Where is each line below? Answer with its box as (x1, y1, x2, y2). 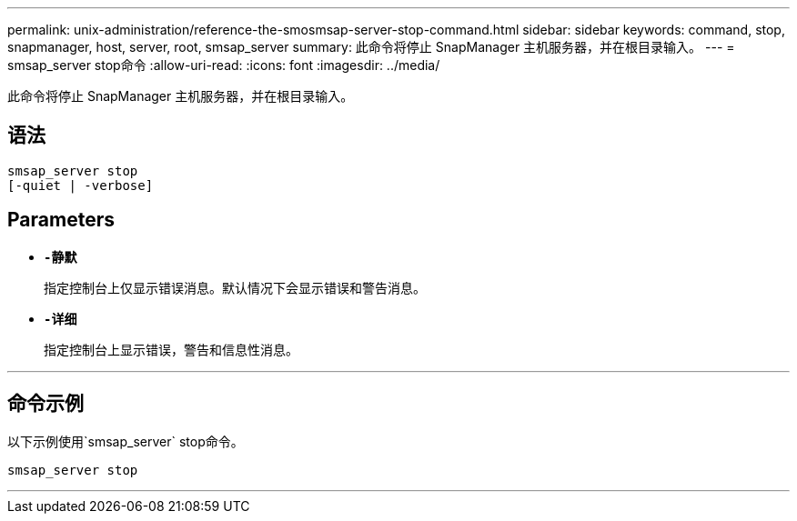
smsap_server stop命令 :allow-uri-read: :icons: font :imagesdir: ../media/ (7, 57, 440, 73)
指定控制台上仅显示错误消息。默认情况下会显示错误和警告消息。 (44, 279, 426, 296)
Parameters (7, 208, 115, 232)
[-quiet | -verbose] (7, 177, 154, 193)
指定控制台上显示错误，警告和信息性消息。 (44, 341, 298, 357)
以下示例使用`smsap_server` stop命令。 (7, 433, 244, 449)
